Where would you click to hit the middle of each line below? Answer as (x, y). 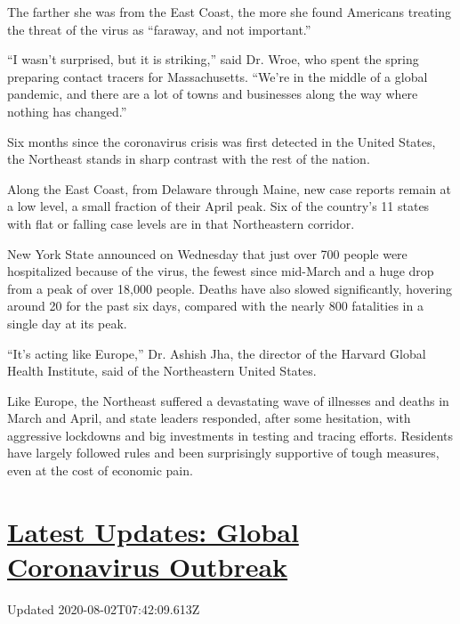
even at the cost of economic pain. (100, 470)
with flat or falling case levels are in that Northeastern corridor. (181, 223)
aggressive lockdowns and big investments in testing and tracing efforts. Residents (230, 435)
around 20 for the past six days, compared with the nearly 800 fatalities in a (215, 306)
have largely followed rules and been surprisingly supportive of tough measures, (223, 453)
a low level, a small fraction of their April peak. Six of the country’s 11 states (218, 206)
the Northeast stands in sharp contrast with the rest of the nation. (189, 159)
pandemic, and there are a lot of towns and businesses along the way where (213, 94)
